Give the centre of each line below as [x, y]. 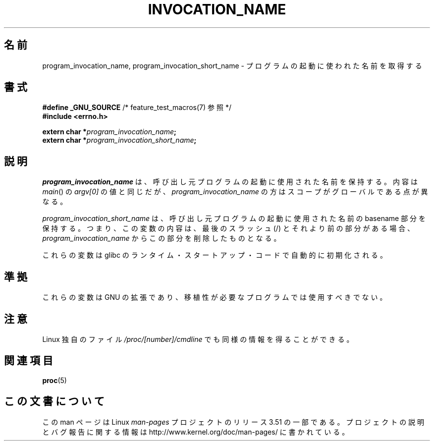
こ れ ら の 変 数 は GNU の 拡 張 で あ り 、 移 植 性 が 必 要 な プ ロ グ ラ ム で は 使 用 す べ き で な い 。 [215, 297]
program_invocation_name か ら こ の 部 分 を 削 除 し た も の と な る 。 [162, 238]
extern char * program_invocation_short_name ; [119, 140]
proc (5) [54, 380]
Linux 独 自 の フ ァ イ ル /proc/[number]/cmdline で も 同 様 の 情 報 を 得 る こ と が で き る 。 [198, 339]
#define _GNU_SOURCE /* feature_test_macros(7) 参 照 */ [137, 108]
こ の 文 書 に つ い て [54, 401]
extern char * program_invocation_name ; [109, 132]
